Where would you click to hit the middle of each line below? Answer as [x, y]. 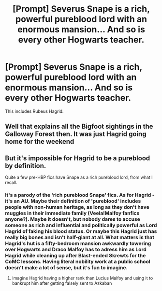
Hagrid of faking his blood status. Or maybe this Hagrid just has [81, 231]
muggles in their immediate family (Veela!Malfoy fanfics [72, 213]
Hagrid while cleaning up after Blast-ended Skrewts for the [75, 256]
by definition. [26, 166]
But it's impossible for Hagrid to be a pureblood [78, 158]
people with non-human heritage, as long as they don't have [77, 207]
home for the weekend [40, 142]
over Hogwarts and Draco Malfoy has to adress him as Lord [76, 249]
